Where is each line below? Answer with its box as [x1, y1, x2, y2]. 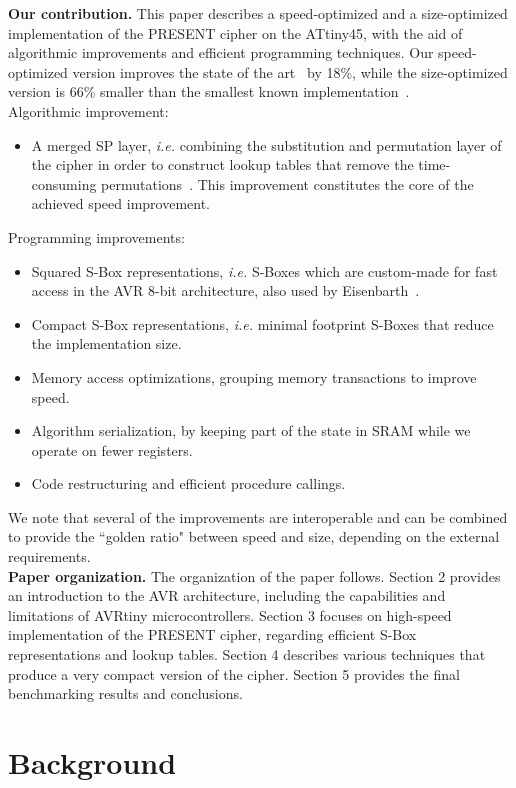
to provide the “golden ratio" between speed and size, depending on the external [8, 526, 500, 547]
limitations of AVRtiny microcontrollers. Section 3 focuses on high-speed [8, 604, 452, 625]
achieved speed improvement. [31, 193, 211, 214]
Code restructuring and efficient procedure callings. [31, 473, 346, 494]
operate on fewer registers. [31, 439, 193, 460]
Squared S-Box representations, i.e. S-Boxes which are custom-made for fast [31, 260, 498, 281]
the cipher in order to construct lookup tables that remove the [31, 154, 414, 175]
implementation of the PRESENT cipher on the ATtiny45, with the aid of [8, 22, 463, 43]
